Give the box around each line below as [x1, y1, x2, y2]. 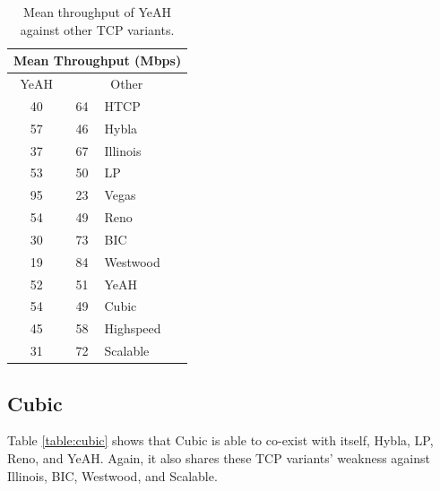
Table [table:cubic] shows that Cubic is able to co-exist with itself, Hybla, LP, [7, 431, 434, 450]
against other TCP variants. [20, 20, 175, 39]
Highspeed [104, 319, 161, 338]
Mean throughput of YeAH [23, 3, 172, 21]
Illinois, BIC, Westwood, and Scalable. [7, 466, 218, 485]
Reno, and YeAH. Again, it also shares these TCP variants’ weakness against [7, 449, 430, 468]
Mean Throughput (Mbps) [13, 51, 182, 70]
